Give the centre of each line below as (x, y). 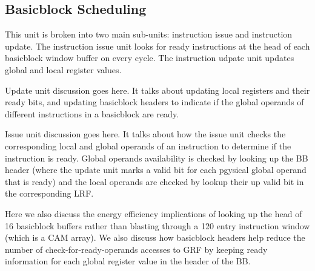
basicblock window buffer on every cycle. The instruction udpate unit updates (150, 58)
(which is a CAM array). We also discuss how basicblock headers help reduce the (155, 237)
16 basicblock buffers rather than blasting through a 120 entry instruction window (157, 225)
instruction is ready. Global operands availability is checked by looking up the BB (157, 158)
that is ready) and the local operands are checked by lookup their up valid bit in (154, 181)
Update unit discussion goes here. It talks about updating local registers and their (157, 90)
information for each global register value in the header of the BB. (128, 261)
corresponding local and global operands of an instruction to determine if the (148, 145)
